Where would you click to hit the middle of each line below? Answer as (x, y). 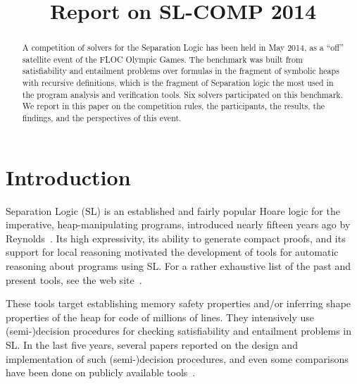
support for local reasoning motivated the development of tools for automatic (172, 252)
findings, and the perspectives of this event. (102, 118)
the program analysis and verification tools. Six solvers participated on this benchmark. (182, 94)
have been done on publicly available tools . (101, 372)
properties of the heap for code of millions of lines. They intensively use (160, 317)
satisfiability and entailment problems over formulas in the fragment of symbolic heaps (181, 71)
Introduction (68, 176)
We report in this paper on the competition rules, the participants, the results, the (174, 106)
